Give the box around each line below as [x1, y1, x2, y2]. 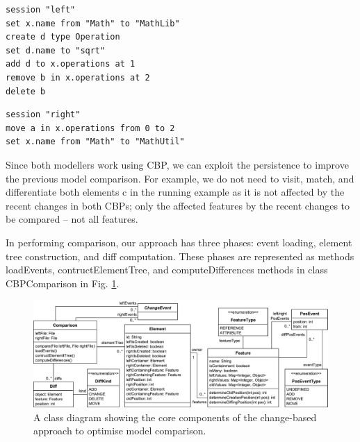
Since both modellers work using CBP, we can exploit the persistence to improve [6, 157, 349, 171]
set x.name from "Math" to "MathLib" [6, 18, 180, 28]
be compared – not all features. [6, 212, 138, 226]
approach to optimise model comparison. [33, 423, 206, 438]
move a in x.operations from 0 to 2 [6, 123, 175, 133]
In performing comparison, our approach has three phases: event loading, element [6, 235, 352, 249]
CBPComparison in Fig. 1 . [6, 275, 120, 290]
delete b [6, 86, 46, 96]
